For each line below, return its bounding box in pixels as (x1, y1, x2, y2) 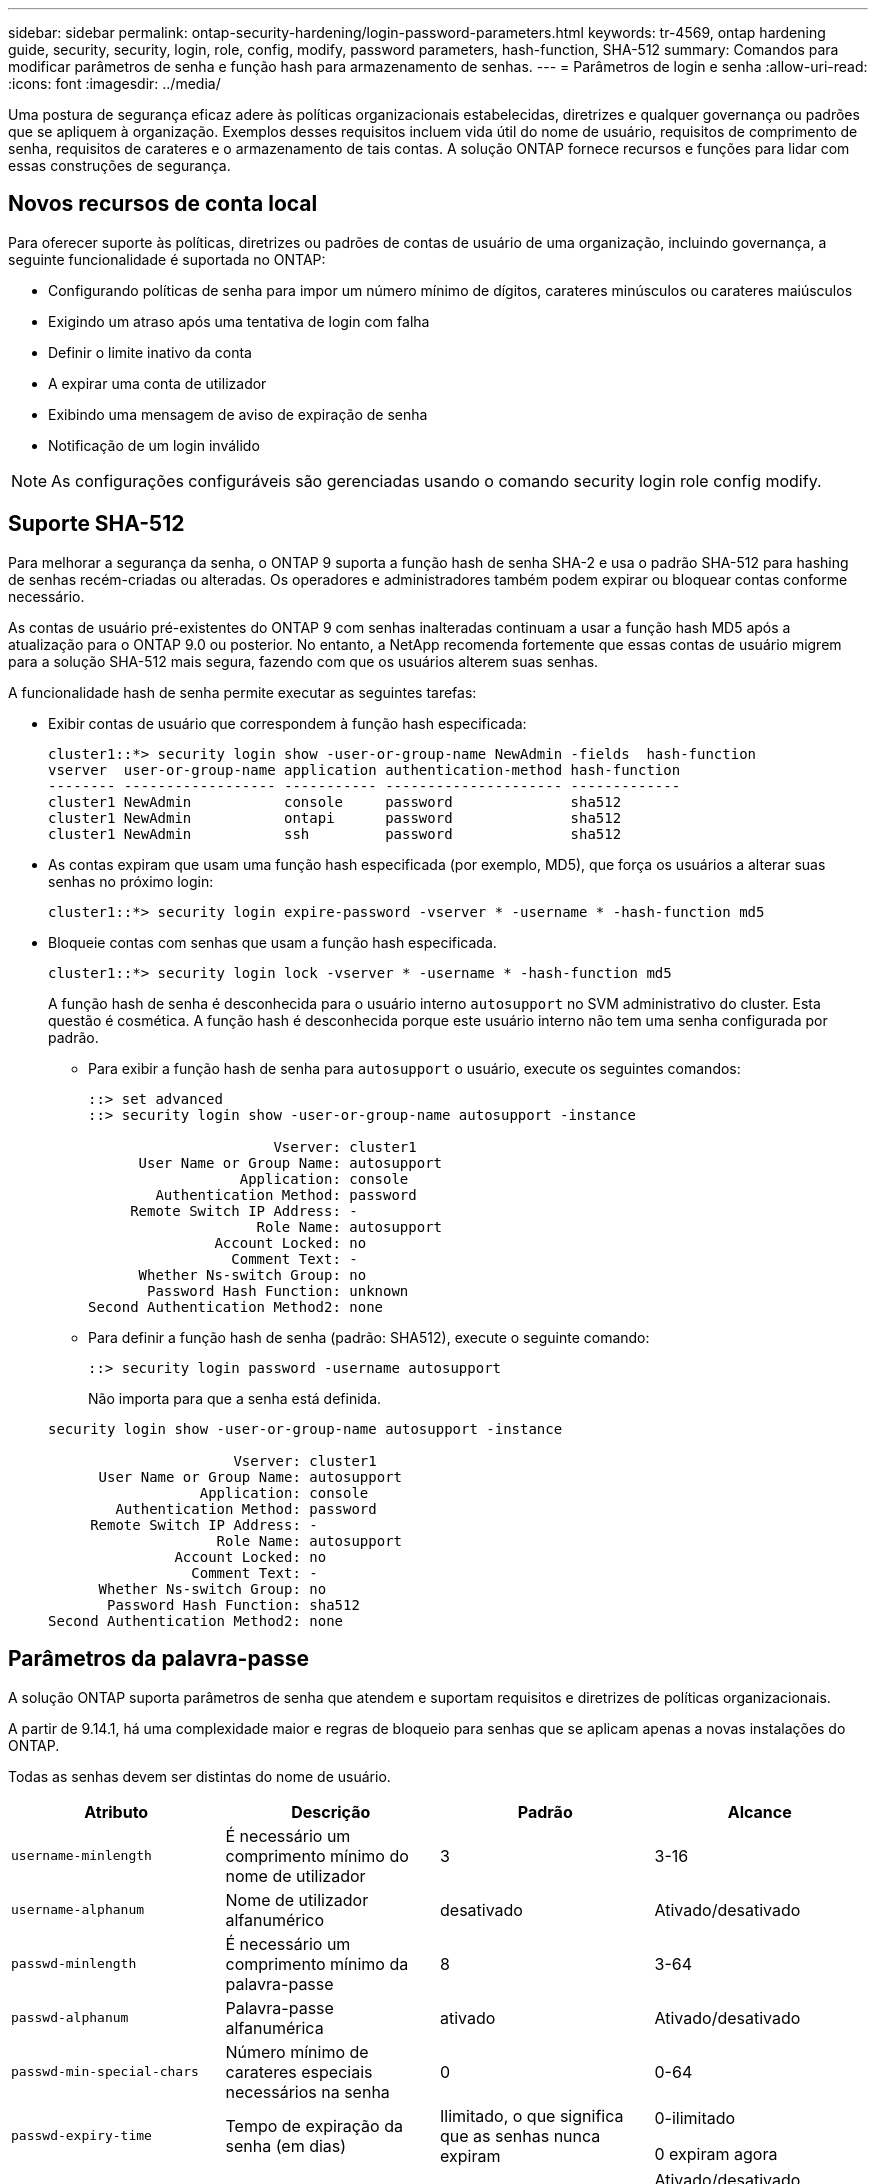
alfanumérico (225, 1909, 325, 1930)
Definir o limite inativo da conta (48, 343, 252, 361)
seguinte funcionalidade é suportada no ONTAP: (8, 250, 326, 268)
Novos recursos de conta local (8, 191, 318, 217)
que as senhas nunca (440, 2125, 601, 2146)
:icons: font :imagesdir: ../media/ (8, 75, 221, 92)
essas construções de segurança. (8, 157, 231, 174)
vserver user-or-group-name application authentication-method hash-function (48, 761, 681, 778)
